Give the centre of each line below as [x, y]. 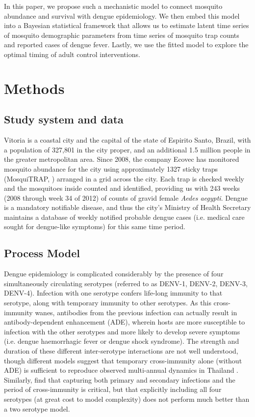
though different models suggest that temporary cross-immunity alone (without [123, 360]
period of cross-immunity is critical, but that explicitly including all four [113, 389]
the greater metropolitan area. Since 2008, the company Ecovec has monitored [122, 159]
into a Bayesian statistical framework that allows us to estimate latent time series [127, 25]
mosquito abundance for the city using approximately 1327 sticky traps [111, 168]
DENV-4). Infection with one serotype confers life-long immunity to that [113, 293]
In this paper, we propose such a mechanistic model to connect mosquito [113, 6]
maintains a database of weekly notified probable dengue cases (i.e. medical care [124, 217]
